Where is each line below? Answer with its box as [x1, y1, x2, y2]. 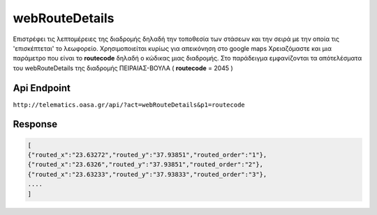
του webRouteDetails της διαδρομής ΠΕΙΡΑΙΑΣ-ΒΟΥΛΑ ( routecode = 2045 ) [13, 63, 233, 72]
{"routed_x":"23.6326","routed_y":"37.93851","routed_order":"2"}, [27, 161, 264, 168]
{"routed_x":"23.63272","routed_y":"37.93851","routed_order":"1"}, [27, 151, 267, 159]
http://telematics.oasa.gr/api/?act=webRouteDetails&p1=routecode [13, 101, 246, 109]
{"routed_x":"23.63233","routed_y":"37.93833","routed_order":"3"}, [27, 170, 267, 178]
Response [13, 118, 58, 130]
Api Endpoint [13, 82, 71, 94]
